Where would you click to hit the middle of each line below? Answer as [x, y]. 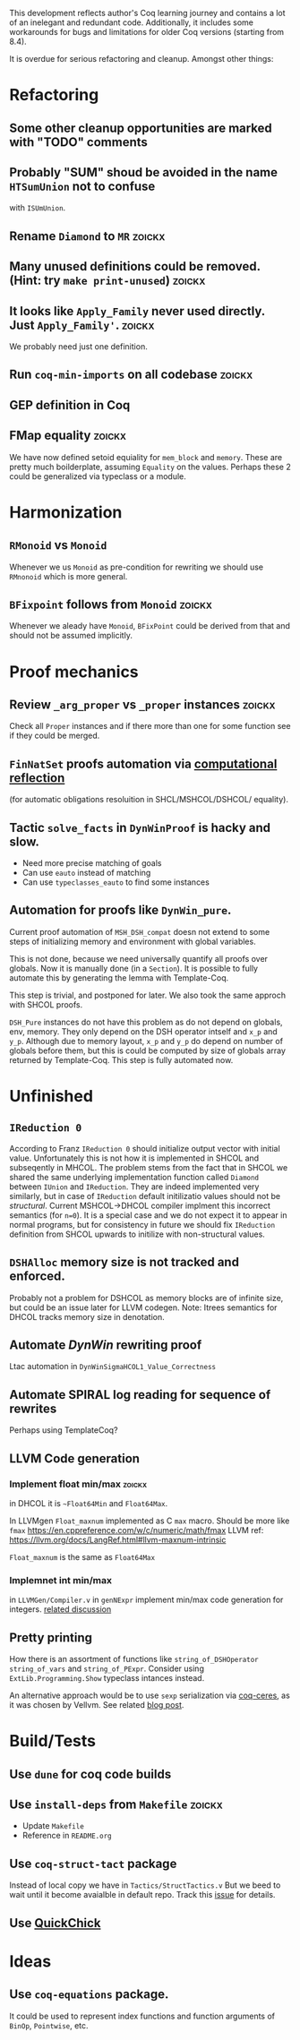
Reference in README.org [67, 1836]
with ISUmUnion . [38, 208]
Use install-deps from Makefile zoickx [116, 1805]
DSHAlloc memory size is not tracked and [124, 1262]
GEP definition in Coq [70, 405]
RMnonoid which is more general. [69, 576]
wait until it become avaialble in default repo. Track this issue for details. [142, 1895]
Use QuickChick [55, 1923]
